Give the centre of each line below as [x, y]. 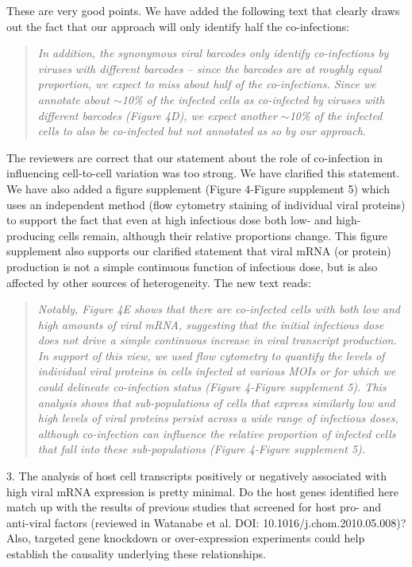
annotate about [73, 99]
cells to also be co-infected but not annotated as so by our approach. [202, 131]
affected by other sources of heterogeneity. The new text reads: [159, 282]
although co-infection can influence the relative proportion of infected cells [217, 433]
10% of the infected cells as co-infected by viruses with [253, 99]
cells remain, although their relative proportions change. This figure [223, 235]
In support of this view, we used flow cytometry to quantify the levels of [211, 355]
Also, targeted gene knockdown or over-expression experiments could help [186, 538]
